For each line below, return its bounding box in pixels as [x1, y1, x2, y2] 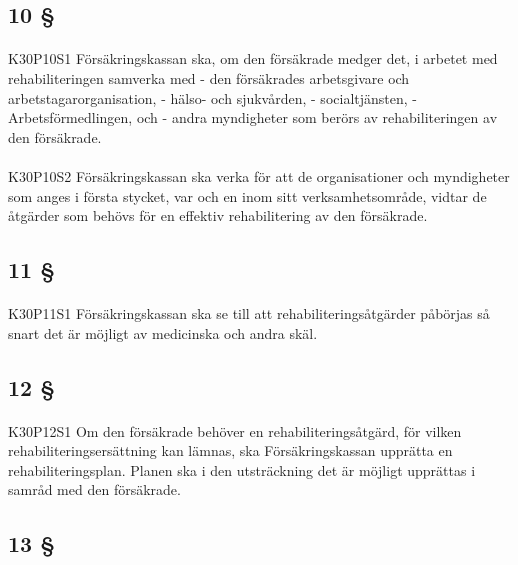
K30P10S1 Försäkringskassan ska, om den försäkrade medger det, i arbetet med [8, 48, 498, 69]
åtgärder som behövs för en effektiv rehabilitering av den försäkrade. [8, 205, 428, 226]
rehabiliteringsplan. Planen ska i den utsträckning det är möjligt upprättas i [8, 459, 476, 480]
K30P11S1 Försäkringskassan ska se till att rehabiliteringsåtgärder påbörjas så [8, 303, 490, 324]
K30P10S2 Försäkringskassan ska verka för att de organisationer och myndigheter [8, 165, 510, 186]
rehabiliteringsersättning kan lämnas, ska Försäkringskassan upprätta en [8, 440, 453, 461]
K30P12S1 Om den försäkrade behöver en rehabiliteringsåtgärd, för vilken [8, 420, 462, 441]
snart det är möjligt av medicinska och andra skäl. [8, 322, 318, 343]
